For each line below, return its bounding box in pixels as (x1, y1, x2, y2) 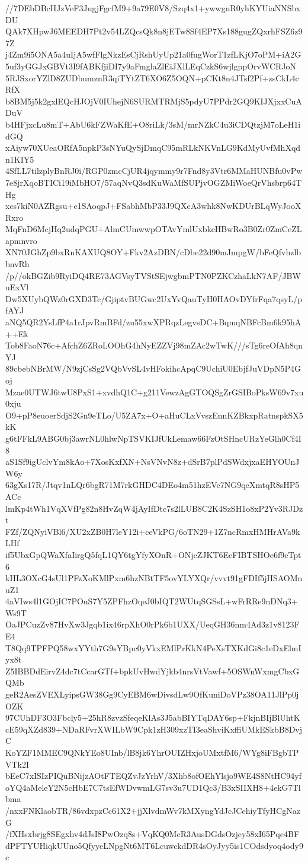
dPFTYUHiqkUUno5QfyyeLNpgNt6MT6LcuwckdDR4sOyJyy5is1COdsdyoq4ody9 (5, 839, 303, 851)
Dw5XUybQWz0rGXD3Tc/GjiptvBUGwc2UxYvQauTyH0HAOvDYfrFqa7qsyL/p (5, 292, 303, 305)
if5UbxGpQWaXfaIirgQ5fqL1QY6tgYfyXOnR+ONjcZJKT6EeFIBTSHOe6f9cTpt (5, 548, 301, 560)
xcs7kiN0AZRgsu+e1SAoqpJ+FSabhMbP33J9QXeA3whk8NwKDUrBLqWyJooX (5, 199, 301, 212)
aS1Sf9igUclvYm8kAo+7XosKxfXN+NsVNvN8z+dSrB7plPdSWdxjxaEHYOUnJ (5, 455, 300, 468)
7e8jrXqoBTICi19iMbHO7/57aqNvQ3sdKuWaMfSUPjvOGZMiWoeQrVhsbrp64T (5, 176, 302, 188)
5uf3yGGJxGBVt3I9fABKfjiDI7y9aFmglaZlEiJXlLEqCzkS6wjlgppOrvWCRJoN (5, 59, 297, 72)
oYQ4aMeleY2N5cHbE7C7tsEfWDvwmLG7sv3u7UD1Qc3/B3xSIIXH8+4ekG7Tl (5, 781, 301, 793)
